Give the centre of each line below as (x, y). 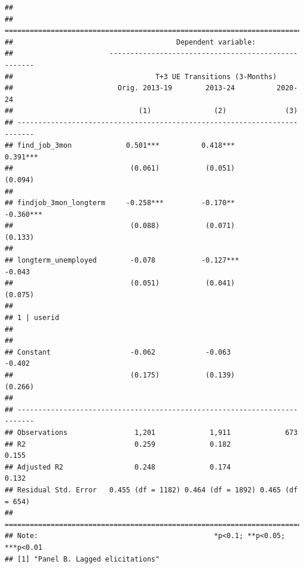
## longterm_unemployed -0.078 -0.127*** (122, 261)
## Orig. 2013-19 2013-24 (120, 88)
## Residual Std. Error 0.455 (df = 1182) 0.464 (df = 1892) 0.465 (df (151, 490)
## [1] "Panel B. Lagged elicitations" (82, 559)
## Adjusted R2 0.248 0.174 (118, 467)
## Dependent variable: (130, 42)
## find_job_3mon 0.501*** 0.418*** (120, 146)
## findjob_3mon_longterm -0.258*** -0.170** (120, 203)
